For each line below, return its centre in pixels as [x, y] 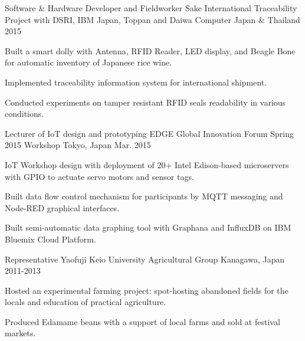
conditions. [24, 114]
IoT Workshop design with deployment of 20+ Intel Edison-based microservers [147, 164]
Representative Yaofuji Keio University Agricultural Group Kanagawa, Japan [145, 259]
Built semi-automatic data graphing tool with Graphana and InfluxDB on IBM [148, 227]
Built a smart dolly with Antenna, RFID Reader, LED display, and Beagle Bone [150, 50]
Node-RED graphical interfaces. [62, 207]
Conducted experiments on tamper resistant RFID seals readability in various [145, 102]
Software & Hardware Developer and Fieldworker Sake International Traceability [151, 8]
